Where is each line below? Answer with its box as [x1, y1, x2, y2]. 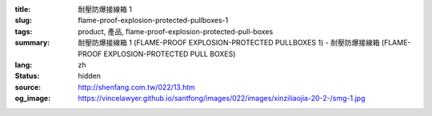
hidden [78, 72, 102, 81]
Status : [14, 72, 40, 81]
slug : [14, 16, 32, 25]
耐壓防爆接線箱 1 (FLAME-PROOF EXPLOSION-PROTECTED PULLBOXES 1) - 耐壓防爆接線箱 [78, 38, 380, 48]
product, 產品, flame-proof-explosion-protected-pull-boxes [78, 26, 274, 36]
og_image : [14, 94, 51, 103]
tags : [14, 26, 33, 36]
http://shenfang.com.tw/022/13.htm [78, 82, 196, 91]
